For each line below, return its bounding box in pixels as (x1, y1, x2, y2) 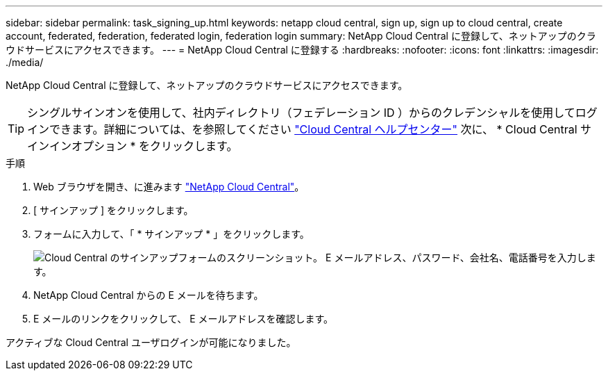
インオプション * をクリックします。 (49, 139, 238, 153)
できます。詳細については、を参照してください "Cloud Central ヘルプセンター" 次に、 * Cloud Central (49, 122, 577, 136)
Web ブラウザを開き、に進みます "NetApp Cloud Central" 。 (33, 181, 305, 193)
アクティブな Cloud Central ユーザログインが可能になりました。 (6, 336, 296, 348)
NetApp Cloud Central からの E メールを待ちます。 (33, 289, 264, 301)
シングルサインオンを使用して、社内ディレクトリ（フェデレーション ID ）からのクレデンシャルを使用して (27, 106, 575, 120)
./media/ (6, 56, 44, 68)
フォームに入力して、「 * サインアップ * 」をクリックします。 (33, 228, 310, 240)
